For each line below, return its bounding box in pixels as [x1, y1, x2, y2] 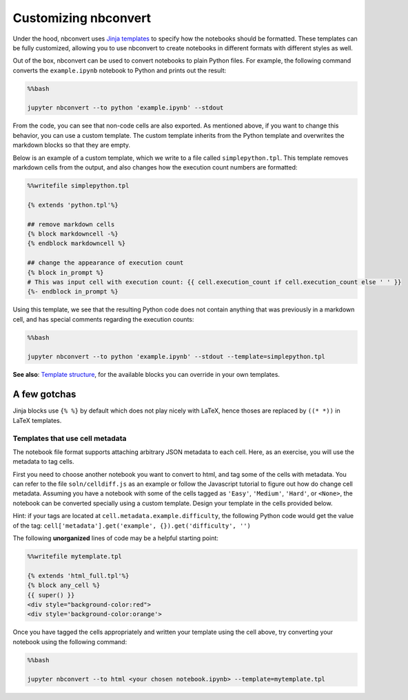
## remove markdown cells [27, 220, 115, 228]
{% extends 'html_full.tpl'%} [27, 572, 130, 579]
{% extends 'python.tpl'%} [27, 200, 119, 209]
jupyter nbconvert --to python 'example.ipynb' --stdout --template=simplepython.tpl [27, 353, 325, 361]
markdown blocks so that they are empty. [12, 141, 131, 150]
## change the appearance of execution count [27, 259, 184, 267]
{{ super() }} [27, 591, 75, 599]
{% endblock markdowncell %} [27, 240, 126, 247]
